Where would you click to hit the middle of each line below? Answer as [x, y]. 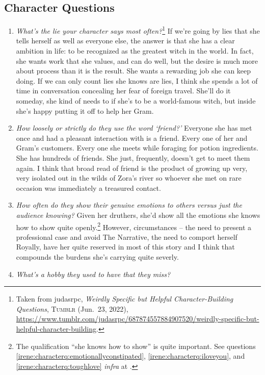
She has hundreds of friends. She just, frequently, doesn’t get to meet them [133, 157]
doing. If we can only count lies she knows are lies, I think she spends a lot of [137, 80]
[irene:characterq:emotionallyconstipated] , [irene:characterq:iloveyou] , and [130, 356]
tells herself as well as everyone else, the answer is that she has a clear [125, 41]
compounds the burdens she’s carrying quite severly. [97, 256]
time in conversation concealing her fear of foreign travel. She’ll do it [123, 91]
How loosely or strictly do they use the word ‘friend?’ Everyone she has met [134, 128]
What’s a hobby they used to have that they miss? [93, 274]
